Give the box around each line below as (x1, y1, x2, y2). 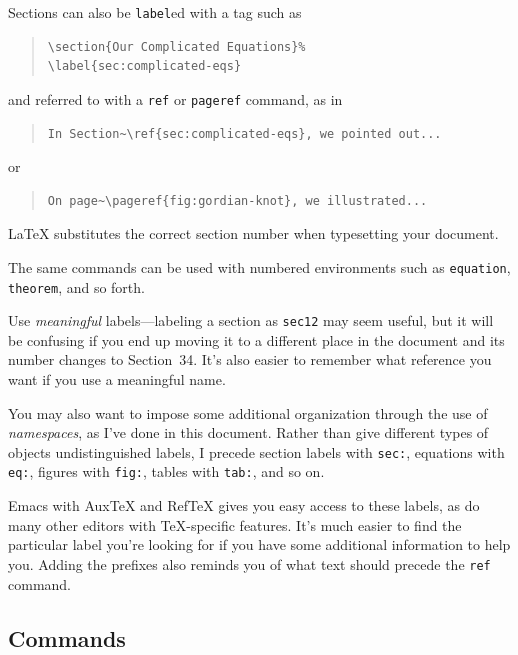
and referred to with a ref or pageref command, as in (8, 88, 343, 109)
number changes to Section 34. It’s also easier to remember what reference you (8, 349, 492, 370)
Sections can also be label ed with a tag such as (8, 2, 302, 22)
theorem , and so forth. (8, 276, 145, 297)
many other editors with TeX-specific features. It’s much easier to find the (8, 514, 462, 535)
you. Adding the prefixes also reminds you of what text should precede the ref (8, 553, 491, 574)
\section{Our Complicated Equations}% (47, 39, 306, 54)
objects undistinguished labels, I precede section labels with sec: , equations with (8, 441, 505, 462)
